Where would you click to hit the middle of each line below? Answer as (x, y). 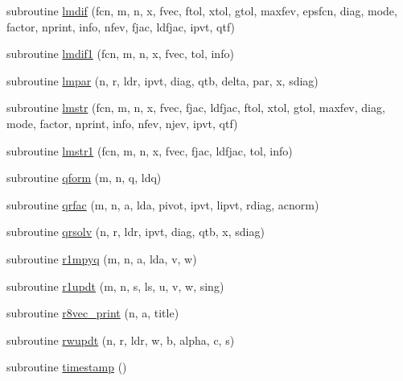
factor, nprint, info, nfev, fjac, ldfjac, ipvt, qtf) (121, 26)
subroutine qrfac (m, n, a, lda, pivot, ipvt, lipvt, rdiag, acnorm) (163, 204)
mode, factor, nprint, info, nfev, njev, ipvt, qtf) (122, 123)
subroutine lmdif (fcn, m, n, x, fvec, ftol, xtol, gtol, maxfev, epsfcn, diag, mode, (202, 10)
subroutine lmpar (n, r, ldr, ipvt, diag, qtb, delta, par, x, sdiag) (162, 80)
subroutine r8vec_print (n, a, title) (93, 313)
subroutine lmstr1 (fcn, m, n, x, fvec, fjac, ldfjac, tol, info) (150, 150)
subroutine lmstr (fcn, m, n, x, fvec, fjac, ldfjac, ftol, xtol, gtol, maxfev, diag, (196, 108)
